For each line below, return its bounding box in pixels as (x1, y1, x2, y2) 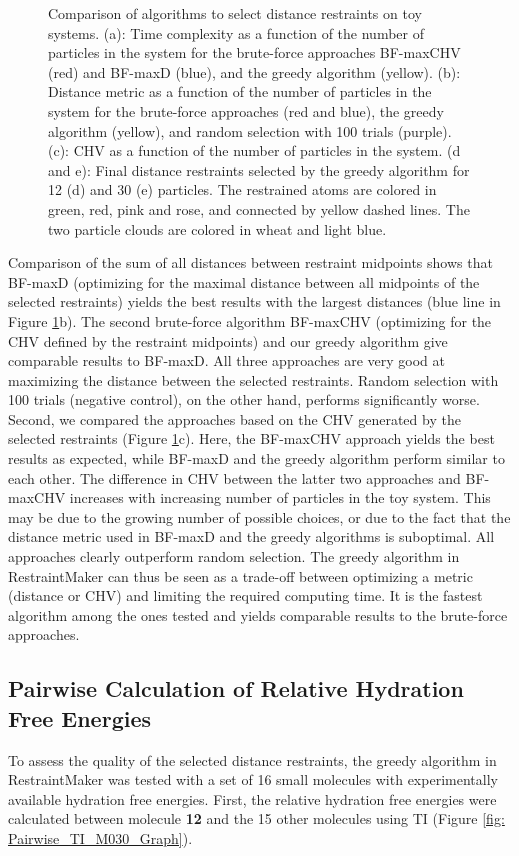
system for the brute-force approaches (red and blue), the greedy (48, 100, 444, 121)
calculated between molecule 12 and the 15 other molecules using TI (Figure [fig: (8, 808, 505, 829)
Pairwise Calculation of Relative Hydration (8, 673, 464, 704)
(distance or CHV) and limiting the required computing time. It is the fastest (8, 585, 483, 606)
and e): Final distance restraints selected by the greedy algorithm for (48, 159, 470, 180)
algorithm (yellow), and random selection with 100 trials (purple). (48, 120, 452, 141)
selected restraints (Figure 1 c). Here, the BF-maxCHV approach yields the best (8, 428, 495, 449)
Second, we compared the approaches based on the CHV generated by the (8, 408, 461, 429)
